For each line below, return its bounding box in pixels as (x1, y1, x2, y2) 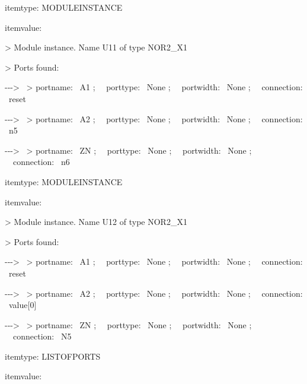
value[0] (8, 299, 37, 311)
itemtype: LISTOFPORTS (5, 350, 101, 362)
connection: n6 (12, 155, 70, 168)
